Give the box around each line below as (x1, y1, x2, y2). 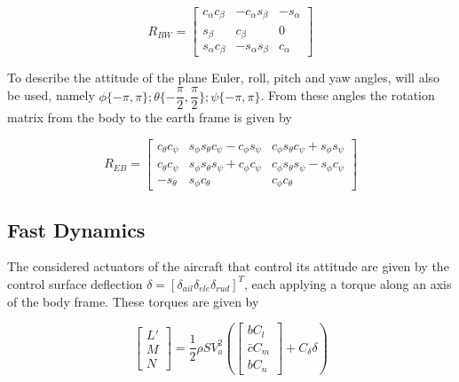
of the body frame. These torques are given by (7, 292, 259, 310)
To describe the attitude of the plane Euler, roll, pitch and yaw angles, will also (7, 68, 440, 87)
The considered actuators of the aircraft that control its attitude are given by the (7, 257, 449, 276)
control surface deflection (7, 274, 143, 292)
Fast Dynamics (7, 215, 146, 243)
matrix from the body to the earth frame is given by (7, 108, 292, 127)
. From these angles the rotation (260, 86, 435, 105)
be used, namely (7, 86, 95, 105)
